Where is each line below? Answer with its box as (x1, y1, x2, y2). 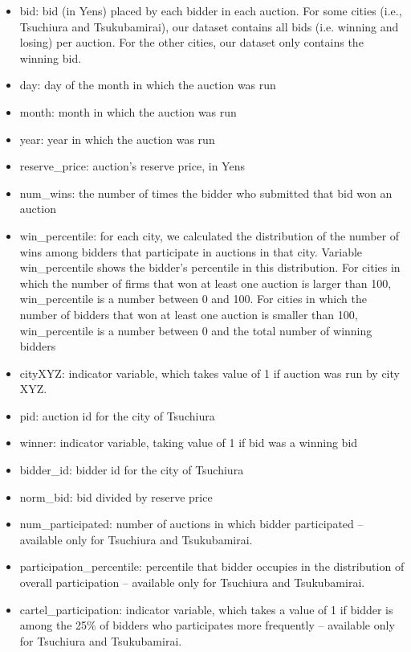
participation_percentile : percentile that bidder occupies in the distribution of (19, 558, 405, 575)
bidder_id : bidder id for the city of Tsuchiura (19, 461, 244, 478)
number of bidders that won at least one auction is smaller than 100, (19, 305, 358, 322)
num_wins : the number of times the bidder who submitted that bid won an (19, 184, 393, 201)
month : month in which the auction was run (19, 103, 237, 120)
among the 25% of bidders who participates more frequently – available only (19, 617, 395, 634)
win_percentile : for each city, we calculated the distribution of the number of (19, 227, 400, 244)
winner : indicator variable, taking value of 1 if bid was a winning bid (19, 434, 358, 451)
